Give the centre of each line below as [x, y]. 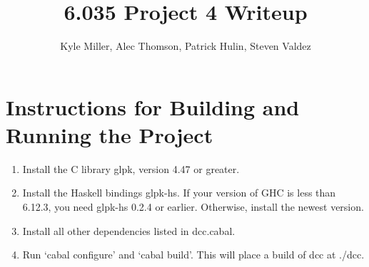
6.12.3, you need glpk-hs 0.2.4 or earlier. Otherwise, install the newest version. [193, 207]
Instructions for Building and [153, 106]
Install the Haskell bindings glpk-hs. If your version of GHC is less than [179, 193]
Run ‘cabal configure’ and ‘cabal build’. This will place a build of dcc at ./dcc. [193, 255]
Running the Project [110, 134]
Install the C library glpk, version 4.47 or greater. [131, 168]
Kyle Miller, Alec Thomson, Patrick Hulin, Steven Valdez [186, 46]
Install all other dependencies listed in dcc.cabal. [129, 230]
